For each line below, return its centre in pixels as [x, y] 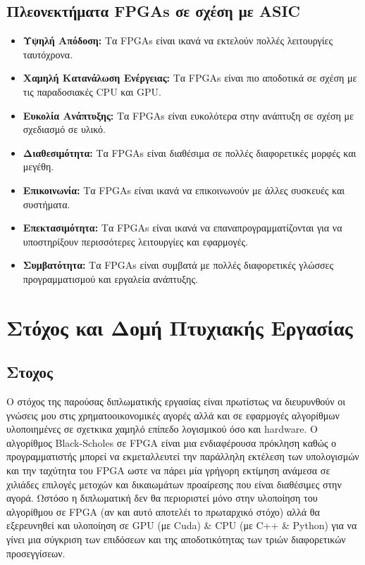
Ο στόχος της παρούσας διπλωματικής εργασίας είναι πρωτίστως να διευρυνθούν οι [176, 401]
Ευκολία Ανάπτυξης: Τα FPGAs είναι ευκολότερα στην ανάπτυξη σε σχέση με [188, 115]
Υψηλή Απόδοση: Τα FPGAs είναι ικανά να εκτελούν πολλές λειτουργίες [178, 40]
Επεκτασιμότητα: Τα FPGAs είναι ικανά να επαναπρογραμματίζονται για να [182, 228]
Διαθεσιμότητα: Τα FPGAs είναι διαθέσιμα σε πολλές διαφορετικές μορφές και [190, 152]
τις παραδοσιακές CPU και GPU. [92, 91]
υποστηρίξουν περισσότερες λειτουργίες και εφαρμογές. [136, 241]
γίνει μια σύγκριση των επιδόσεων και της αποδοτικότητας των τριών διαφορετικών [176, 539]
